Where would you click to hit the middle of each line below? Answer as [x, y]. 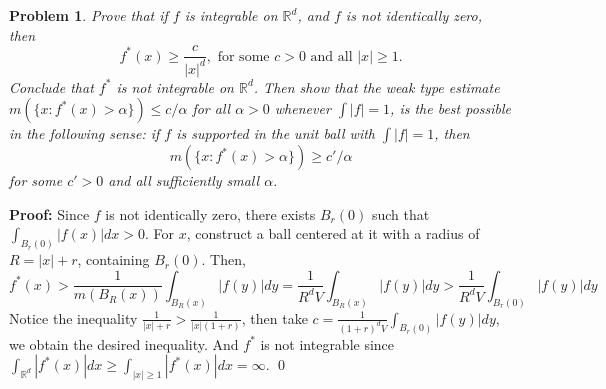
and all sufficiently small [184, 180]
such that [400, 213]
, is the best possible [451, 108]
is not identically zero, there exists [210, 213]
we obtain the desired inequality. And [124, 343]
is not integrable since [327, 343]
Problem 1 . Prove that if [88, 15]
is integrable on [231, 15]
